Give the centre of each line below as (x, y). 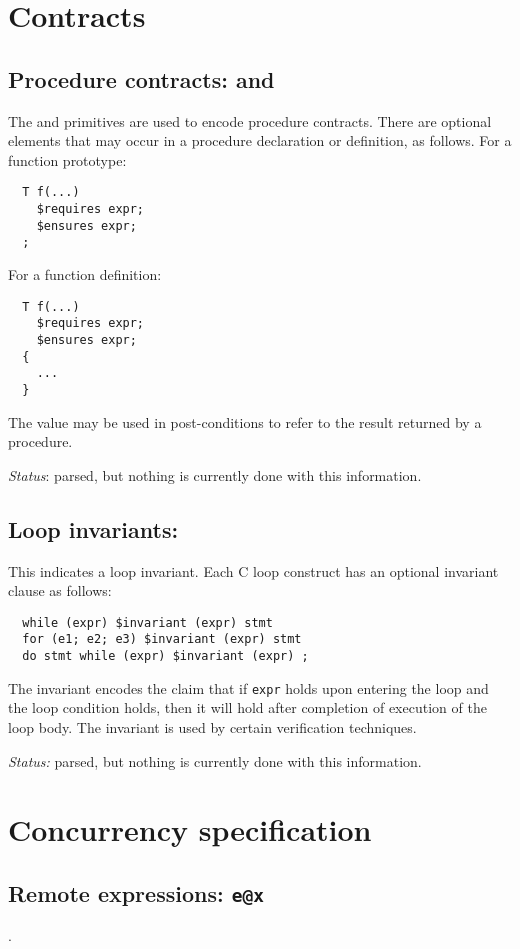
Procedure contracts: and (141, 78)
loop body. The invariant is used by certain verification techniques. (212, 726)
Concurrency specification (190, 829)
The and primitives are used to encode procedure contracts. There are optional (250, 120)
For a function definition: (85, 273)
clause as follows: (60, 590)
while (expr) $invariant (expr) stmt (147, 622)
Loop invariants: (93, 528)
